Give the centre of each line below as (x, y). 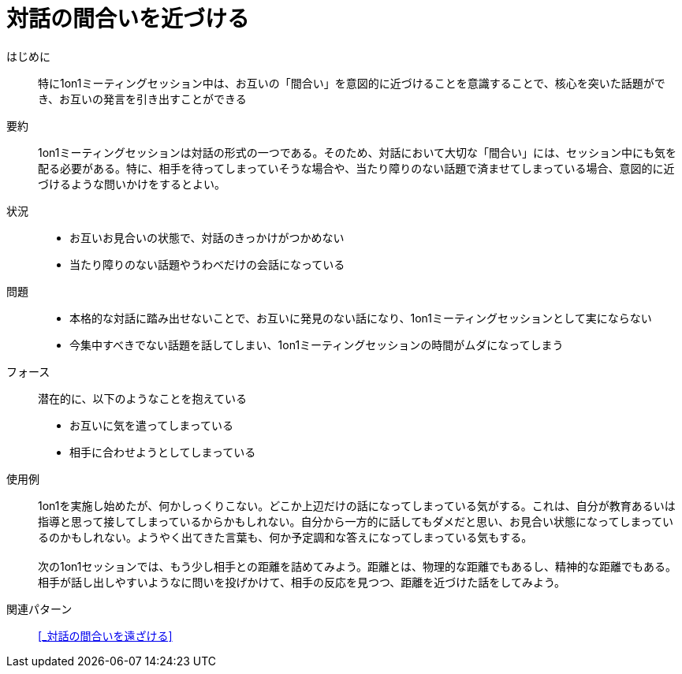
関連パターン (39, 609)
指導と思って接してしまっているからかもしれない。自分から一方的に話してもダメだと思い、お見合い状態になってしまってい (356, 521)
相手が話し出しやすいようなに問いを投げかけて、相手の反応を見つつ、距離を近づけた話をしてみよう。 (302, 582)
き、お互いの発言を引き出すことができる (142, 99)
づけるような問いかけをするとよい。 (132, 184)
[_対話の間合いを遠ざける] (105, 635)
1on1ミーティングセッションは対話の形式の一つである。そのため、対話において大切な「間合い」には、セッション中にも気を (358, 152)
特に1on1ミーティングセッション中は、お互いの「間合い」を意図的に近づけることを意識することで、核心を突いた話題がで (352, 83)
